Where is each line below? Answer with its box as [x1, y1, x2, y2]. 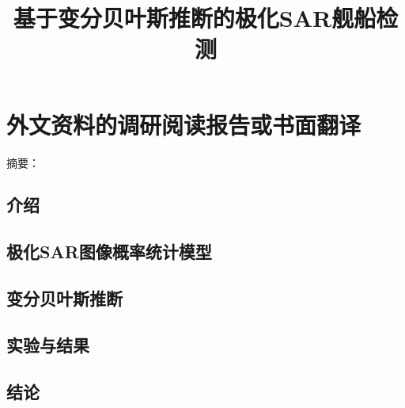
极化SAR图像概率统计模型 [6, 239, 212, 264]
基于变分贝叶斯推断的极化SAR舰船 [13, 2, 377, 34]
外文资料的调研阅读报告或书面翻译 [6, 108, 361, 140]
